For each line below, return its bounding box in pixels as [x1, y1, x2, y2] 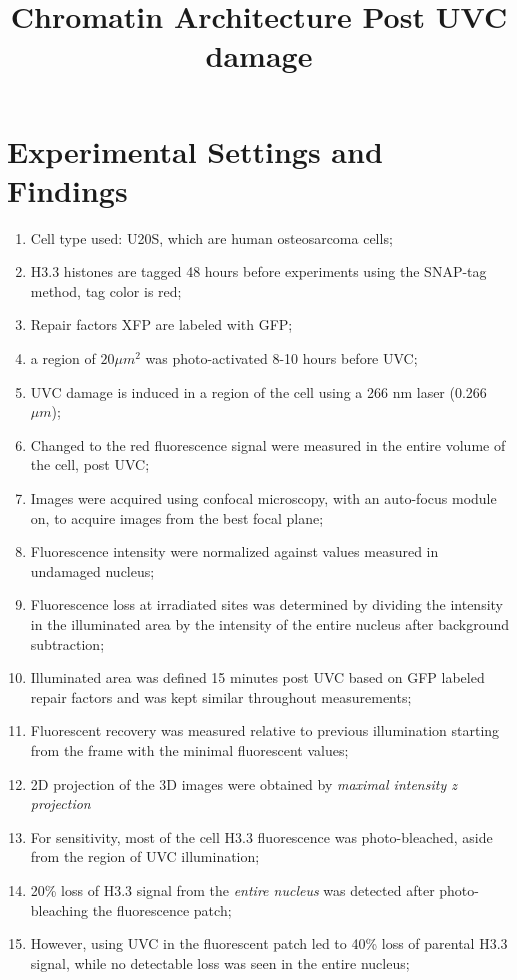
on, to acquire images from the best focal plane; [30, 507, 324, 528]
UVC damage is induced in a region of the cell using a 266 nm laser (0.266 [30, 381, 487, 402]
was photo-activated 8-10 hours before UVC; [145, 348, 418, 369]
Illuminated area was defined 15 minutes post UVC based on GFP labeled [30, 667, 485, 688]
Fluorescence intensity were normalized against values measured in [30, 541, 439, 562]
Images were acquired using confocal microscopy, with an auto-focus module [30, 488, 497, 509]
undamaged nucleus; [30, 560, 155, 581]
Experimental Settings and [7, 130, 383, 171]
